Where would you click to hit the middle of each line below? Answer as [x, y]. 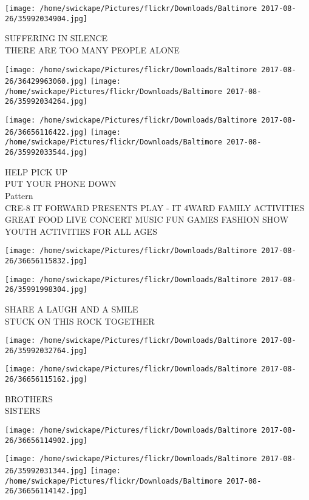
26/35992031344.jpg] [46, 471]
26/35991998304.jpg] [46, 290]
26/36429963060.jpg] [46, 82]
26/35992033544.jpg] [46, 153]
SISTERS [23, 410]
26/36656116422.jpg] [46, 132]
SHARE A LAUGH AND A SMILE [72, 309]
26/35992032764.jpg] [46, 350]
